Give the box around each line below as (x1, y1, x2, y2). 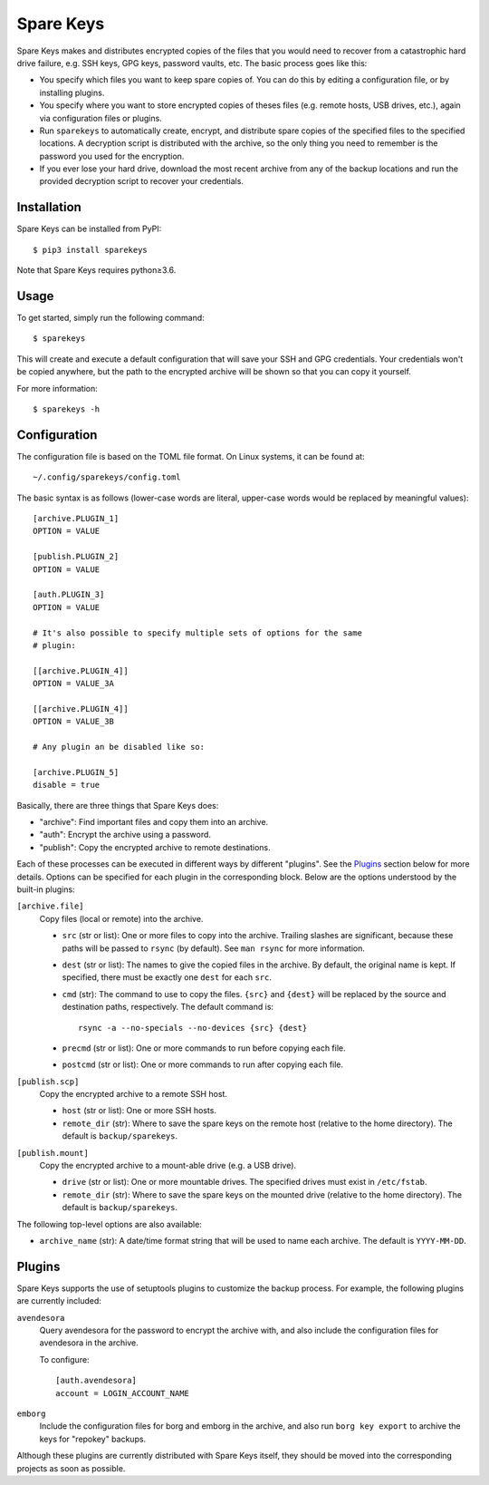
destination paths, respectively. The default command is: (62, 1002, 274, 1013)
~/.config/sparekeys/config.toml (33, 472, 181, 482)
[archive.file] (16, 901, 85, 911)
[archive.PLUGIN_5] (33, 767, 120, 777)
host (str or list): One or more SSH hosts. (62, 1105, 217, 1116)
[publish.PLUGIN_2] (33, 551, 120, 562)
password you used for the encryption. (39, 150, 185, 161)
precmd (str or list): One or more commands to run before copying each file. (62, 1043, 346, 1053)
